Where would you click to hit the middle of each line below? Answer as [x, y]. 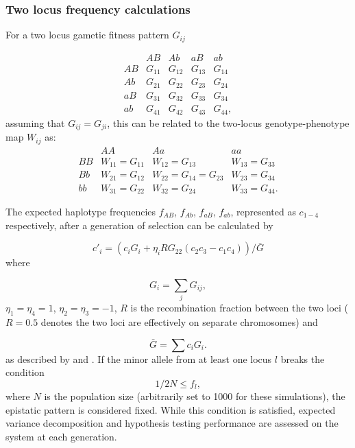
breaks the [303, 358]
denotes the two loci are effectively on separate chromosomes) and [179, 321]
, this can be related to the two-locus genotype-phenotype [228, 122]
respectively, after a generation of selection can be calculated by [139, 225]
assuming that [35, 122]
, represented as [263, 212]
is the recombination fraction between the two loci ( [240, 308]
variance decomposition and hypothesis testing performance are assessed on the [172, 423]
